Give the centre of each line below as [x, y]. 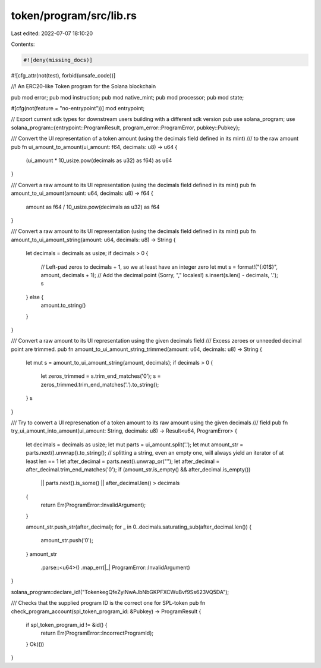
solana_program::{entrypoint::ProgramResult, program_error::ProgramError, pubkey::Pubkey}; [125, 128]
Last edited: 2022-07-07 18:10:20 [52, 33]
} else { [35, 297]
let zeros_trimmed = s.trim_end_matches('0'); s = [101, 376]
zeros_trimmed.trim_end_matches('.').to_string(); [100, 384]
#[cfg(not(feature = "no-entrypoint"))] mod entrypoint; [78, 108]
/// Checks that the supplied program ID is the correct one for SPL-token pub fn [108, 603]
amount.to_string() [63, 305]
